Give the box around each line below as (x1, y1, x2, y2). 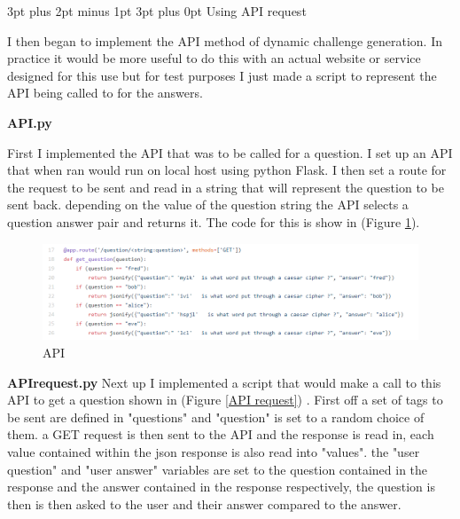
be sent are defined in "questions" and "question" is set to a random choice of (7, 407, 425, 426)
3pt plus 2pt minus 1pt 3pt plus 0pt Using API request (7, 2, 307, 20)
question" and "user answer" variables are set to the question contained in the (7, 460, 428, 478)
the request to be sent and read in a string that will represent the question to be (7, 177, 444, 196)
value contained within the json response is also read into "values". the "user (7, 443, 420, 461)
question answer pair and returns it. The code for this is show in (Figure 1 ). (7, 212, 420, 231)
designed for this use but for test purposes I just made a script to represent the (7, 66, 437, 84)
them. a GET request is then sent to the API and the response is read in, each (7, 425, 434, 444)
